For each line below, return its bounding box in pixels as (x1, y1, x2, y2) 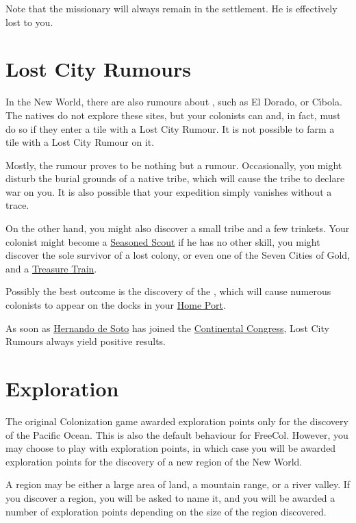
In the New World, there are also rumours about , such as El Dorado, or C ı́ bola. (5, 94, 342, 109)
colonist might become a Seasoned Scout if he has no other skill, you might (5, 234, 320, 248)
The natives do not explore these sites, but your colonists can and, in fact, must (5, 107, 341, 122)
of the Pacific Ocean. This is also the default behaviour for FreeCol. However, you (5, 427, 348, 442)
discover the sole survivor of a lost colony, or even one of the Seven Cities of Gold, (5, 248, 351, 262)
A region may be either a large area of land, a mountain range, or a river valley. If (5, 477, 351, 492)
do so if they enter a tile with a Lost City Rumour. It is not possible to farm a (5, 121, 335, 136)
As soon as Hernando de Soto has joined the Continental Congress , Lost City (5, 320, 329, 335)
